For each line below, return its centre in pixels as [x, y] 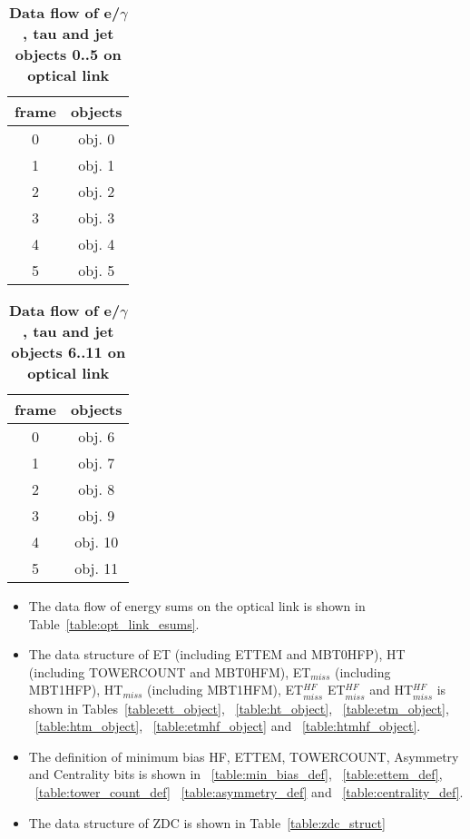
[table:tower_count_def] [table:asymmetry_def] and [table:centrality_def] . [249, 791]
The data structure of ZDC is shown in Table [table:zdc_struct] [207, 822]
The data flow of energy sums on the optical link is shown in [197, 606]
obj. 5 [97, 270]
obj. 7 [97, 463]
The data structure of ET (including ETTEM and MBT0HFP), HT [217, 654]
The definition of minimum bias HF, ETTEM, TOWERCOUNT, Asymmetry [244, 756]
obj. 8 [97, 489]
